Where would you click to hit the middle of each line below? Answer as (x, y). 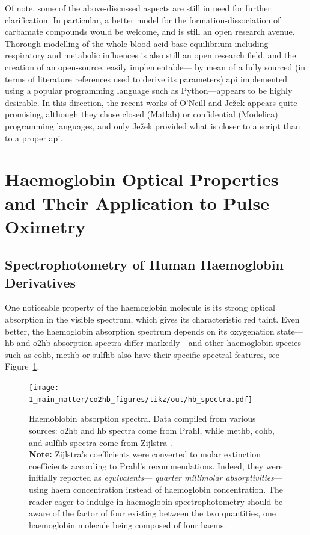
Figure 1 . (22, 366)
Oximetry (45, 226)
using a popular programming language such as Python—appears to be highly (149, 91)
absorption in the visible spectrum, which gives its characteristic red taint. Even (152, 319)
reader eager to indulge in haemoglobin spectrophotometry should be (156, 501)
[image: (44, 388)
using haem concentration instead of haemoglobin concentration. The (156, 489)
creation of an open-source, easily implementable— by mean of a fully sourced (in (155, 66)
